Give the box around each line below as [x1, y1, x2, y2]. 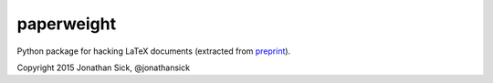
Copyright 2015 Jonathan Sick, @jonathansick [16, 62, 191, 73]
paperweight [16, 14, 117, 34]
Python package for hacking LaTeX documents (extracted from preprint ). [16, 46, 291, 57]
